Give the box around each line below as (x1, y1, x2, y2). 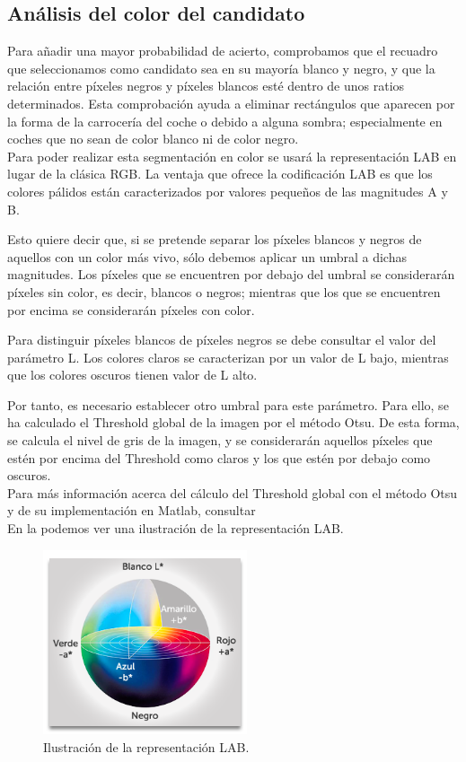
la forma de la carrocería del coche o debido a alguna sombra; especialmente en (7, 111, 443, 130)
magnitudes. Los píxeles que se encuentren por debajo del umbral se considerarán (7, 265, 455, 284)
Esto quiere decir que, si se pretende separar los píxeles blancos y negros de (7, 230, 422, 249)
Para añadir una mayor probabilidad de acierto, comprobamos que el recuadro (7, 41, 438, 60)
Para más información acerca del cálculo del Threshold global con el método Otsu (7, 483, 458, 502)
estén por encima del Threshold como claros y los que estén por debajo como (7, 448, 431, 467)
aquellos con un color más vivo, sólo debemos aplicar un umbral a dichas (7, 247, 407, 266)
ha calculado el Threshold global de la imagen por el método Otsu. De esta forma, (7, 413, 460, 432)
